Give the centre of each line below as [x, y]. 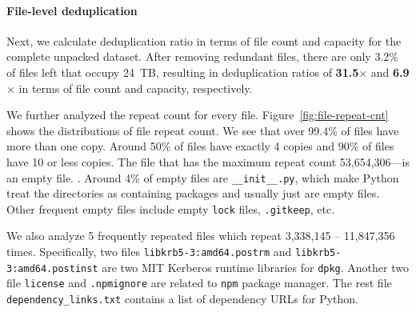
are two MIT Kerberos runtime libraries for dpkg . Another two [255, 267]
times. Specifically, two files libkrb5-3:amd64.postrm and [149, 252]
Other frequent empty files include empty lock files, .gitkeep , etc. [171, 208]
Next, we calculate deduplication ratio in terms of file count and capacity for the [204, 40]
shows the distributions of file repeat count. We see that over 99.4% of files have [203, 130]
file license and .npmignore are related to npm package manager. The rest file [199, 283]
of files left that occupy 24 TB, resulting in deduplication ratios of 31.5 [183, 72]
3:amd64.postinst [52, 268]
